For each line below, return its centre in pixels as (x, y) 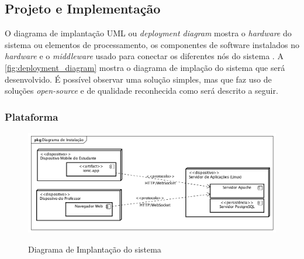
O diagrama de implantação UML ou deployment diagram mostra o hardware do (148, 33)
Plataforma (32, 116)
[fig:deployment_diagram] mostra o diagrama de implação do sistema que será (145, 67)
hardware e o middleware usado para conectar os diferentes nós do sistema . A (144, 56)
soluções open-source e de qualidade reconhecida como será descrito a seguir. (141, 91)
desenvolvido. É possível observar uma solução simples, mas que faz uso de (138, 79)
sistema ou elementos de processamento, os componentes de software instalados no (152, 44)
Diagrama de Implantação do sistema (95, 249)
